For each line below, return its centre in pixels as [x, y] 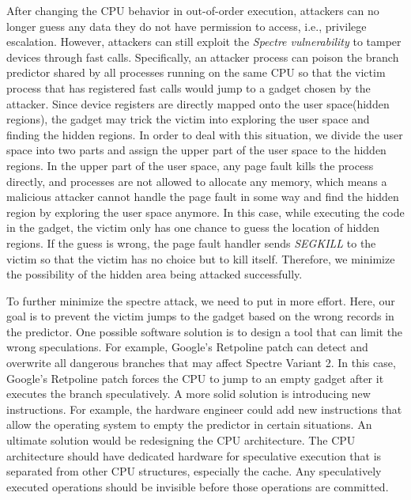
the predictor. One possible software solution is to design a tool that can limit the [205, 331]
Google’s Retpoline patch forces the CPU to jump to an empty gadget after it [195, 378]
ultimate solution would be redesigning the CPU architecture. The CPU [181, 440]
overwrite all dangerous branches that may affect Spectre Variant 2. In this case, [201, 363]
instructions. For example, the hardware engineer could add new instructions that [204, 409]
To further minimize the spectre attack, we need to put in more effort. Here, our [201, 300]
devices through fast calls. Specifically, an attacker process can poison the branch [203, 57]
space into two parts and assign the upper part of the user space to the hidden [196, 150]
